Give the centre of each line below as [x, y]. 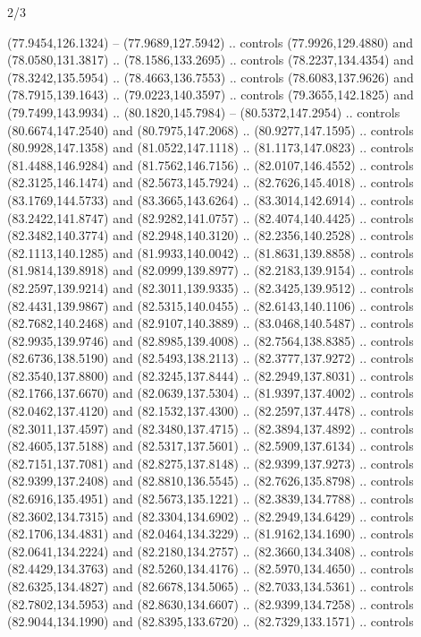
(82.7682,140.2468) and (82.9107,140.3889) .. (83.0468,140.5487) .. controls [210, 323]
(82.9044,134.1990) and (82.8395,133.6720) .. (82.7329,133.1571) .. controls [210, 621]
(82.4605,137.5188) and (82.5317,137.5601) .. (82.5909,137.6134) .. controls [210, 446]
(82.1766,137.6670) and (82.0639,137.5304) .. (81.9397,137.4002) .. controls [210, 393]
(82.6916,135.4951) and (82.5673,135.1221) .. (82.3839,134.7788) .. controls [210, 499]
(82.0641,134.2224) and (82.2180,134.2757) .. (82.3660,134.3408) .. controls [210, 551]
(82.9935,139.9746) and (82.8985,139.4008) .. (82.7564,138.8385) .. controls [210, 340]
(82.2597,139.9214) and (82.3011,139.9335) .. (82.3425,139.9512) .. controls [210, 287]
